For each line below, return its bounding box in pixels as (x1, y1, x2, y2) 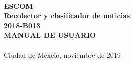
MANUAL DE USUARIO (4, 30, 96, 40)
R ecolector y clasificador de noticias (4, 10, 130, 21)
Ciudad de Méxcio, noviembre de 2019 (4, 49, 121, 60)
